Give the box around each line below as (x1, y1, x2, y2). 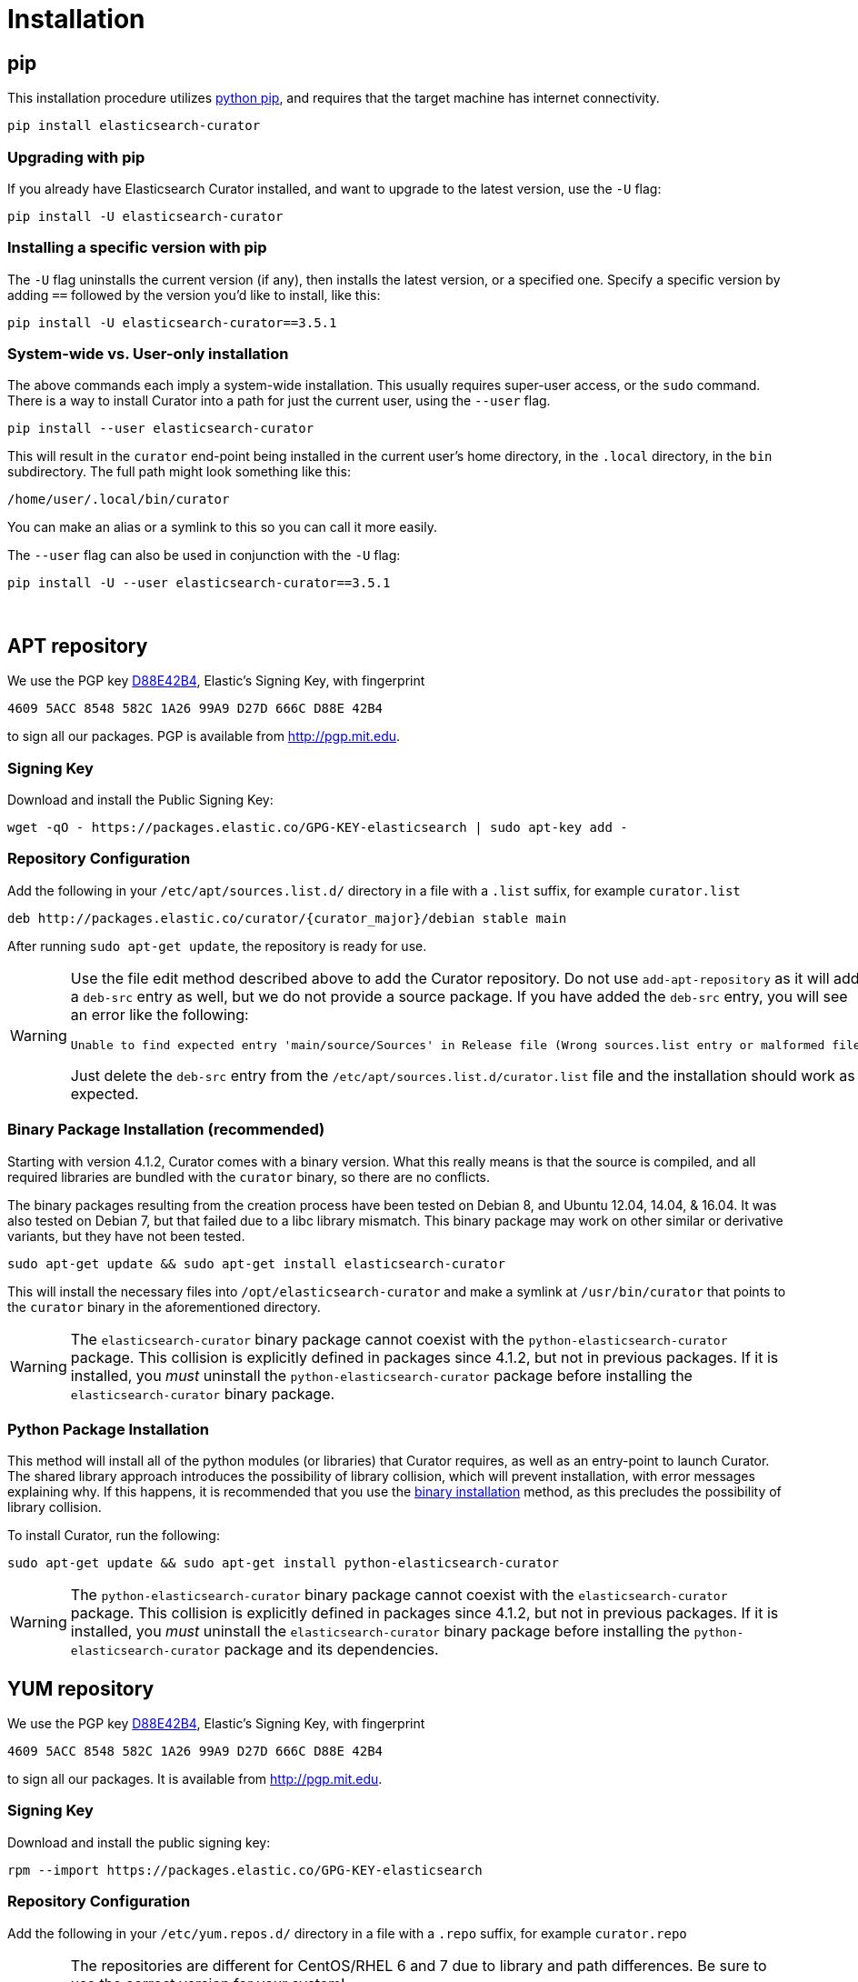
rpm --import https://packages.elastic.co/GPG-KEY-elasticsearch (7, 1862, 483, 1877)
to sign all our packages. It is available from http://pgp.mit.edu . (7, 1771, 383, 1787)
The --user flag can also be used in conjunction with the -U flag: (7, 547, 401, 564)
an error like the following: (70, 1005, 249, 1024)
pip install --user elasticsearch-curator (7, 421, 314, 436)
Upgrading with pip (7, 147, 145, 166)
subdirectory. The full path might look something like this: (7, 464, 351, 480)
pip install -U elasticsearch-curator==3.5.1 (7, 315, 337, 330)
